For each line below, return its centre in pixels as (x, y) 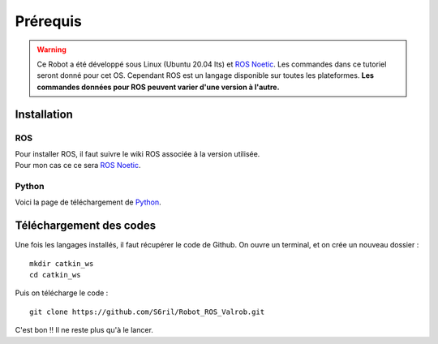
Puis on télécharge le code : (62, 293)
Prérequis (49, 21)
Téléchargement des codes (86, 226)
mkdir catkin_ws (62, 263)
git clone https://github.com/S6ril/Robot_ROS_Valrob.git (147, 312)
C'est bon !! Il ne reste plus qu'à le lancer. (84, 330)
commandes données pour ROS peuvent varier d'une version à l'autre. (158, 87)
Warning (52, 49)
